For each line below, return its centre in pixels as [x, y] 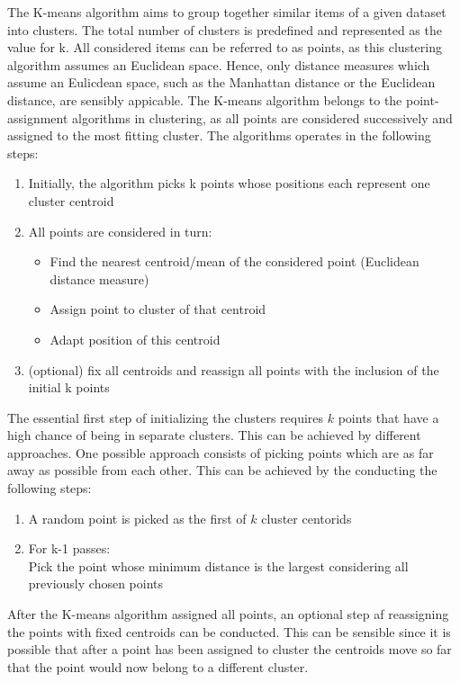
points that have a [388, 417]
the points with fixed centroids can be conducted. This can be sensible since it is [229, 631]
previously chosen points [96, 583]
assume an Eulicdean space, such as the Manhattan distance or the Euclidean [221, 82]
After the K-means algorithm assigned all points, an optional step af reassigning [228, 614]
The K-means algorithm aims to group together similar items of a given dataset [227, 12]
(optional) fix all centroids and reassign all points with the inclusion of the [234, 369]
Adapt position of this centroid [135, 339]
